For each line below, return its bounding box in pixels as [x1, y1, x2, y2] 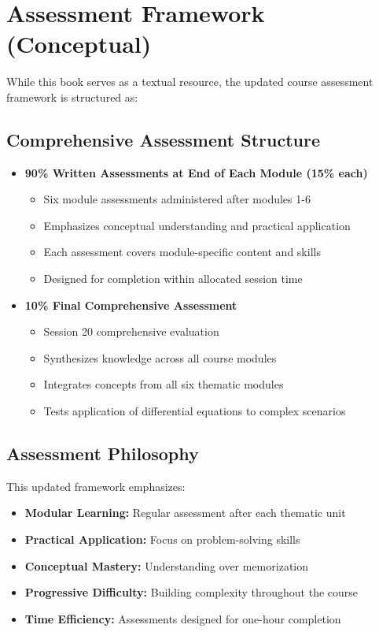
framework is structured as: [6, 88, 138, 105]
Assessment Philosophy [6, 441, 199, 466]
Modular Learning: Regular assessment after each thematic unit [24, 504, 346, 521]
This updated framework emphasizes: [6, 478, 186, 494]
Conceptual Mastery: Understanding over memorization [24, 557, 309, 574]
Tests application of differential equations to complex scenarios [43, 403, 346, 419]
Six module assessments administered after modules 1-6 [43, 191, 311, 207]
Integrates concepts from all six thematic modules [43, 376, 284, 392]
